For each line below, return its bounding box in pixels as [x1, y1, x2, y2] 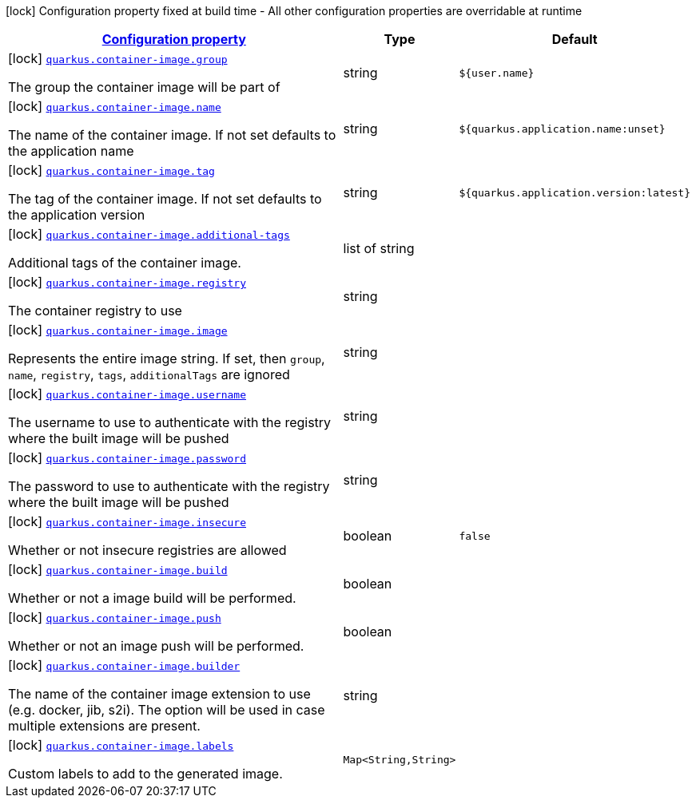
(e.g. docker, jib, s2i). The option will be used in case [8, 702, 325, 718]
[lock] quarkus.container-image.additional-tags [8, 226, 290, 242]
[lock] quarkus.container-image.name [8, 98, 221, 114]
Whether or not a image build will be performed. [8, 590, 296, 606]
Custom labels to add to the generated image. [8, 766, 283, 782]
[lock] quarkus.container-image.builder [8, 657, 241, 673]
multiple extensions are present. [8, 718, 201, 734]
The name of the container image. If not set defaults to [8, 127, 336, 143]
